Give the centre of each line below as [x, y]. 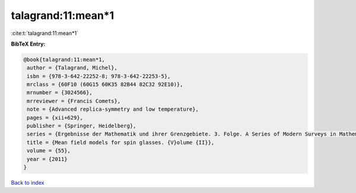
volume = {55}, [49, 151]
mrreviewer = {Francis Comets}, [74, 101]
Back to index [28, 182]
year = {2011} [47, 159]
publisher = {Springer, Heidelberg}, [82, 126]
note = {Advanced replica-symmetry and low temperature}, [113, 109]
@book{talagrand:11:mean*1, [64, 59]
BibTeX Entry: [28, 44]
